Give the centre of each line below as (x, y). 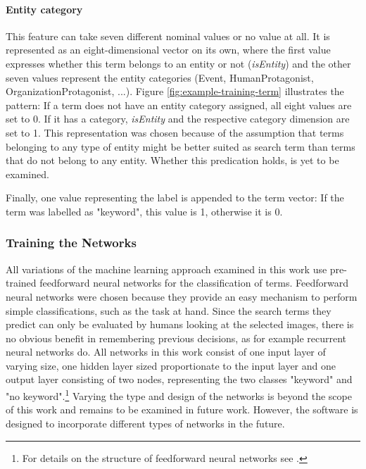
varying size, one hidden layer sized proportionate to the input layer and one (171, 365)
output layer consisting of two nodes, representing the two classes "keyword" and (179, 379)
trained (21, 283)
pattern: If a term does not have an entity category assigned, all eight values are (179, 105)
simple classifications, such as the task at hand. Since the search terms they (169, 310)
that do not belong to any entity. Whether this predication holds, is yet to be (172, 160)
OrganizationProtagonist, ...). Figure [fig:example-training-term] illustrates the (175, 91)
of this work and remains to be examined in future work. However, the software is (182, 409)
